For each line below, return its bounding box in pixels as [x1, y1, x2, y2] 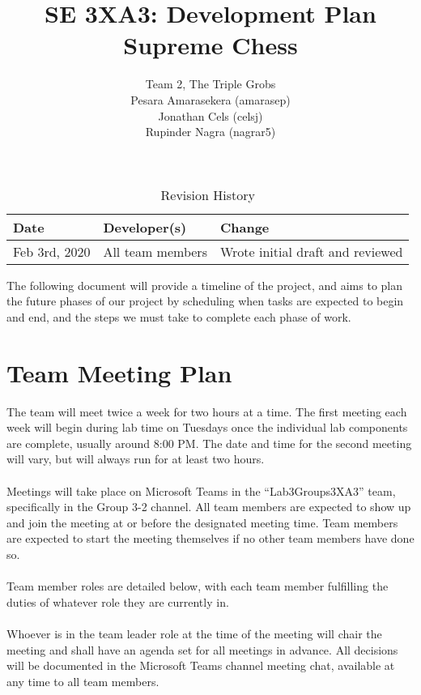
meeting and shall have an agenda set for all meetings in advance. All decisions [6, 641, 398, 658]
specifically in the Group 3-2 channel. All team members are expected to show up [6, 498, 411, 515]
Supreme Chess [123, 28, 298, 62]
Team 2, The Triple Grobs [145, 75, 276, 92]
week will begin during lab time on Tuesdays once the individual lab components [6, 419, 408, 436]
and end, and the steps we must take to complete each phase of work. [6, 308, 351, 325]
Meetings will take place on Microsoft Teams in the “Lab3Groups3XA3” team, [6, 482, 396, 499]
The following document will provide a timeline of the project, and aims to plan [6, 276, 403, 293]
